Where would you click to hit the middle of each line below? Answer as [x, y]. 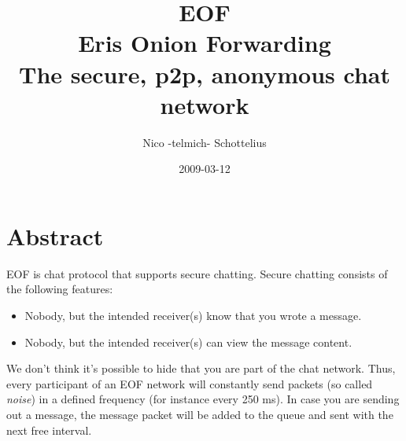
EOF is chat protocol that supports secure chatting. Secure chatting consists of [197, 273]
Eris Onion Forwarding [205, 43]
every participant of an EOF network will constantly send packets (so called [190, 383]
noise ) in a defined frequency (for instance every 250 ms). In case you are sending [203, 399]
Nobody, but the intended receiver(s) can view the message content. [188, 342]
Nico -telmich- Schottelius [205, 142]
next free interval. [49, 430]
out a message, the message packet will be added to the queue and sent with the [200, 414]
